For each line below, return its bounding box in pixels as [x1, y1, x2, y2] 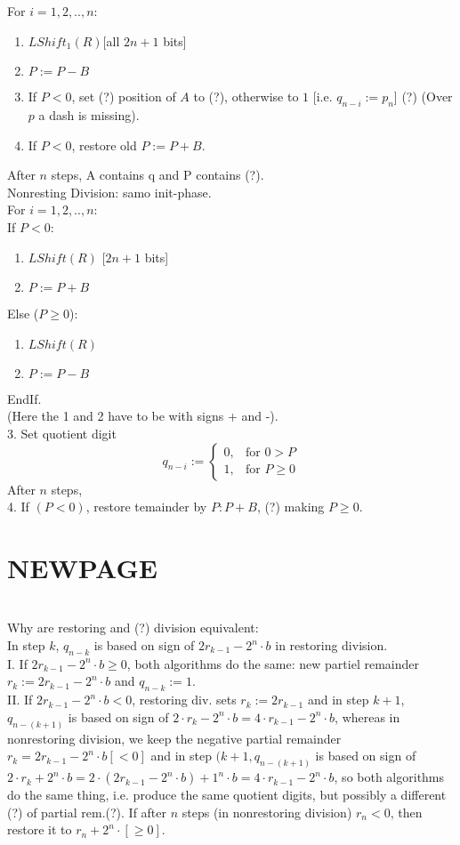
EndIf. [7, 389, 42, 407]
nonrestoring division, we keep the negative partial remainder [7, 728, 342, 747]
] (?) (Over [393, 87, 453, 106]
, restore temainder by [85, 497, 207, 516]
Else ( [7, 304, 39, 323]
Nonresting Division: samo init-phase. [7, 182, 212, 201]
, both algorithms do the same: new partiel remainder [126, 654, 419, 672]
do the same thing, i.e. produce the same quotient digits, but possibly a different [7, 785, 447, 804]
